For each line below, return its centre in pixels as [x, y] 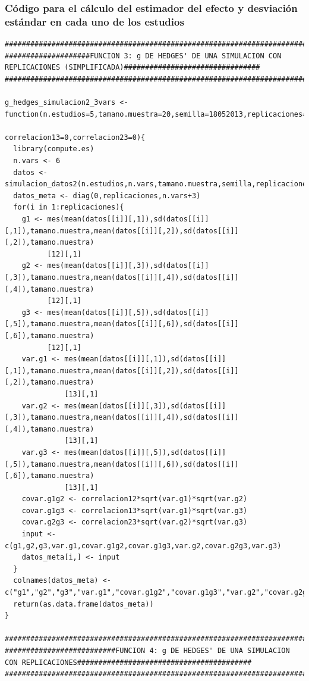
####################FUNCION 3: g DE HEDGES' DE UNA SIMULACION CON [143, 56]
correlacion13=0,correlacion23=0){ [75, 137]
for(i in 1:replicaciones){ [69, 207]
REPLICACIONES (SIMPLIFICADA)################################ [133, 68]
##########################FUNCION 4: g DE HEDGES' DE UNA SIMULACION [147, 651]
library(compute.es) [54, 149]
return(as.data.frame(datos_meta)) [83, 604]
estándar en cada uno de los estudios [94, 21]
